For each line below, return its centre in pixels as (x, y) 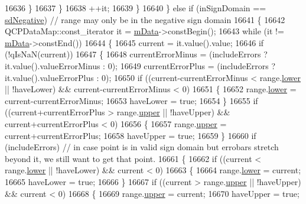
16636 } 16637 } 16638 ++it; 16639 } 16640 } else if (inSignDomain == (136, 8)
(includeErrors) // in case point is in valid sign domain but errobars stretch (142, 147)
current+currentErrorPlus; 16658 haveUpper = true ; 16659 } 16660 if (131, 135)
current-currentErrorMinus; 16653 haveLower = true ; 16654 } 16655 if (131, 100)
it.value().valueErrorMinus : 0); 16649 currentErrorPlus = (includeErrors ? (140, 65)
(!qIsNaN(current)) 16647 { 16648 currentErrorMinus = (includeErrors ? (136, 54)
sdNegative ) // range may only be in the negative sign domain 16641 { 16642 (145, 19)
